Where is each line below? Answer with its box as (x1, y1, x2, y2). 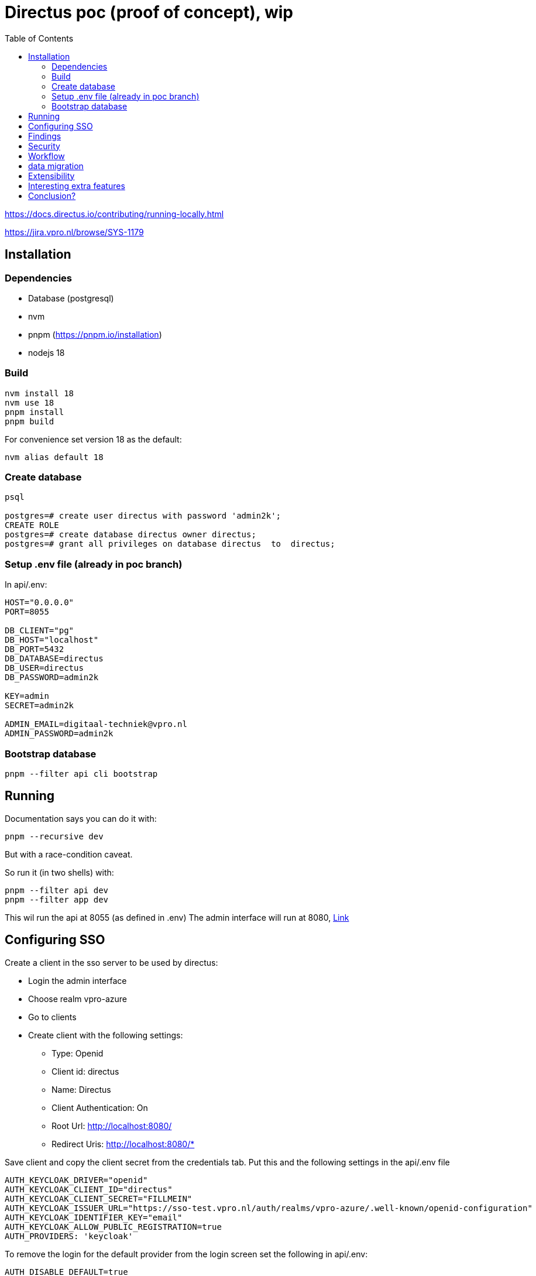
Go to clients (28, 1011, 77, 1022)
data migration (28, 160, 84, 171)
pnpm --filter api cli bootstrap (5, 769, 158, 778)
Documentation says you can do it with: (5, 813, 157, 824)
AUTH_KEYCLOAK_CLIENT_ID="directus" (5, 1184, 173, 1194)
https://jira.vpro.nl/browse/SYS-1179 (5, 227, 144, 237)
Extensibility (28, 170, 75, 181)
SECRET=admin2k (5, 701, 74, 711)
